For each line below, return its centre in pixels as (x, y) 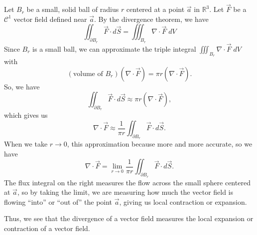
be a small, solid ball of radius (73, 9)
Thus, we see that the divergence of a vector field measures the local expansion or (129, 218)
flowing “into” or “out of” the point (58, 201)
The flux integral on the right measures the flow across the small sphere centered (127, 182)
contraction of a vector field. (47, 228)
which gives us (26, 115)
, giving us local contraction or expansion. (183, 201)
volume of (88, 74)
